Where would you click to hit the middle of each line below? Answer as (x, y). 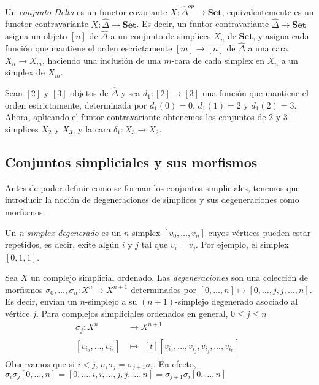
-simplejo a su (111, 301)
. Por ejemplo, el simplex (242, 244)
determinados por (163, 289)
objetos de (89, 93)
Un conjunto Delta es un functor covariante (86, 11)
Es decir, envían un (41, 301)
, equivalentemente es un (268, 11)
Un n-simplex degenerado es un (63, 232)
